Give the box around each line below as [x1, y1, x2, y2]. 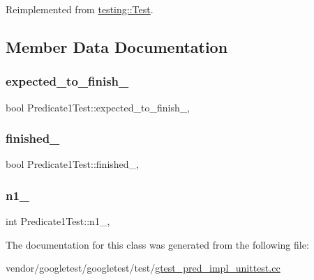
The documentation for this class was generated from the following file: [6, 237, 309, 251]
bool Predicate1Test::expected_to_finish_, [6, 100, 190, 114]
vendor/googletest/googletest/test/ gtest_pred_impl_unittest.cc [6, 260, 281, 275]
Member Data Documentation [6, 36, 228, 57]
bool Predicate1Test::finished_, [6, 157, 139, 171]
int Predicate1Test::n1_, [6, 214, 110, 228]
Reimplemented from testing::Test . [6, 2, 154, 16]
